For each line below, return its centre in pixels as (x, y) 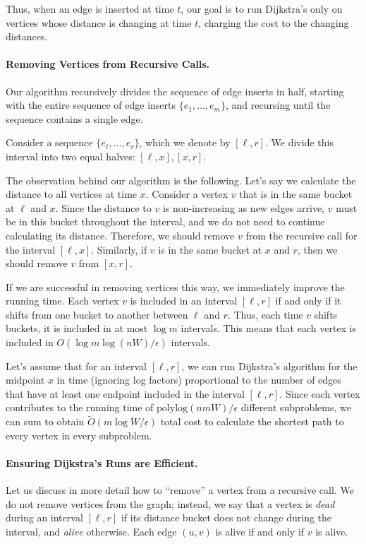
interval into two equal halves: (71, 156)
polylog (172, 409)
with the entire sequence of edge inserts (91, 105)
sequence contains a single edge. (74, 118)
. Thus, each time (265, 314)
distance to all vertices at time (72, 194)
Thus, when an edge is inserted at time (90, 8)
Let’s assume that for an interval (76, 366)
